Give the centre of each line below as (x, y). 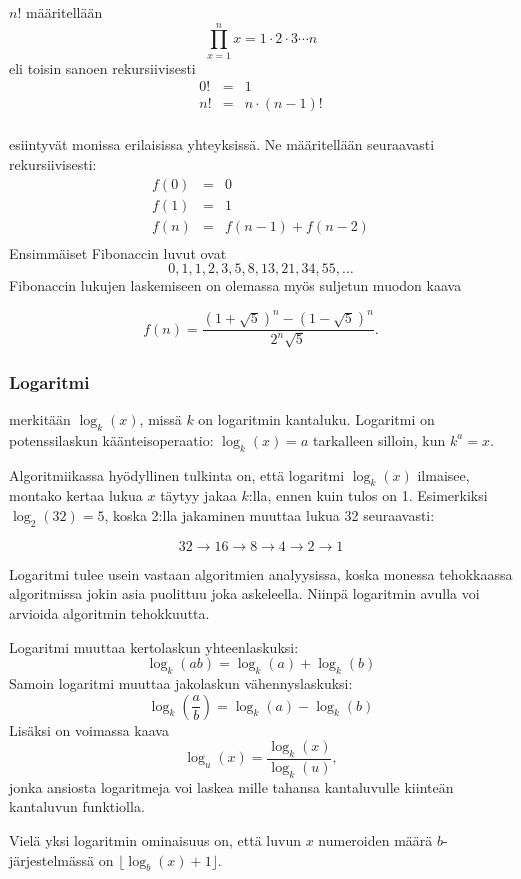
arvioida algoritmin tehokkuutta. (109, 613)
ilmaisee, (443, 474)
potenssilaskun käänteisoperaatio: (111, 439)
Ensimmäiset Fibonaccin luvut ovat (118, 252)
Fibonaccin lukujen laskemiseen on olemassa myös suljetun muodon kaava (235, 285)
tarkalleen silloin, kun (379, 439)
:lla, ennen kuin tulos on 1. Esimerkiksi (368, 495)
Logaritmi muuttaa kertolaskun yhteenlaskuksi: (154, 646)
